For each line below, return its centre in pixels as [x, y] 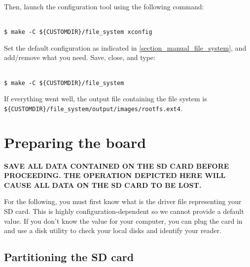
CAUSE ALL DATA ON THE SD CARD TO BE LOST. [103, 185]
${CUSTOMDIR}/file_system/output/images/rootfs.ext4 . [93, 108]
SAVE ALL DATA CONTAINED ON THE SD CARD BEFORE [117, 165]
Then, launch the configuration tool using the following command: [104, 6]
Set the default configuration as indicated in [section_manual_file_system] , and [125, 47]
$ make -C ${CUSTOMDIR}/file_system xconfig [78, 32]
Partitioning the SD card [69, 257]
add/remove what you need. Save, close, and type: [80, 57]
